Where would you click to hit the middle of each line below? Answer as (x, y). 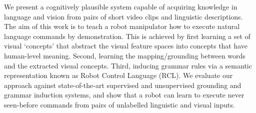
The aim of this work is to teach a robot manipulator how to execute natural (122, 26)
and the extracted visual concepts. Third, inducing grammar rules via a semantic (128, 65)
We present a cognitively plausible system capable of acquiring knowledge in (121, 6)
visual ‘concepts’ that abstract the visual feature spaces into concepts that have (126, 46)
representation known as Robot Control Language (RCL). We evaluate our (118, 75)
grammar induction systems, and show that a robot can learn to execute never (124, 95)
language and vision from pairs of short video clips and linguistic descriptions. (123, 16)
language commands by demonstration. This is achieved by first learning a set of (127, 36)
